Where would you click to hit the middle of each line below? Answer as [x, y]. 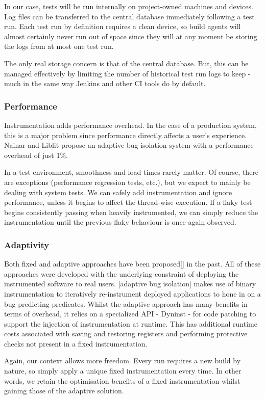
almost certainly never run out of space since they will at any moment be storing [131, 36]
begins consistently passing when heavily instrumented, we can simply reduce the [131, 212]
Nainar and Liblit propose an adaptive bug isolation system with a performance [129, 145]
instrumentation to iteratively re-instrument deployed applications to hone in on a [132, 293]
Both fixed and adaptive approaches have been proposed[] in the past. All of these [132, 264]
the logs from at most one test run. [59, 46]
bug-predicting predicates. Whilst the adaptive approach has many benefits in [126, 303]
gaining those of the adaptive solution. [64, 391]
